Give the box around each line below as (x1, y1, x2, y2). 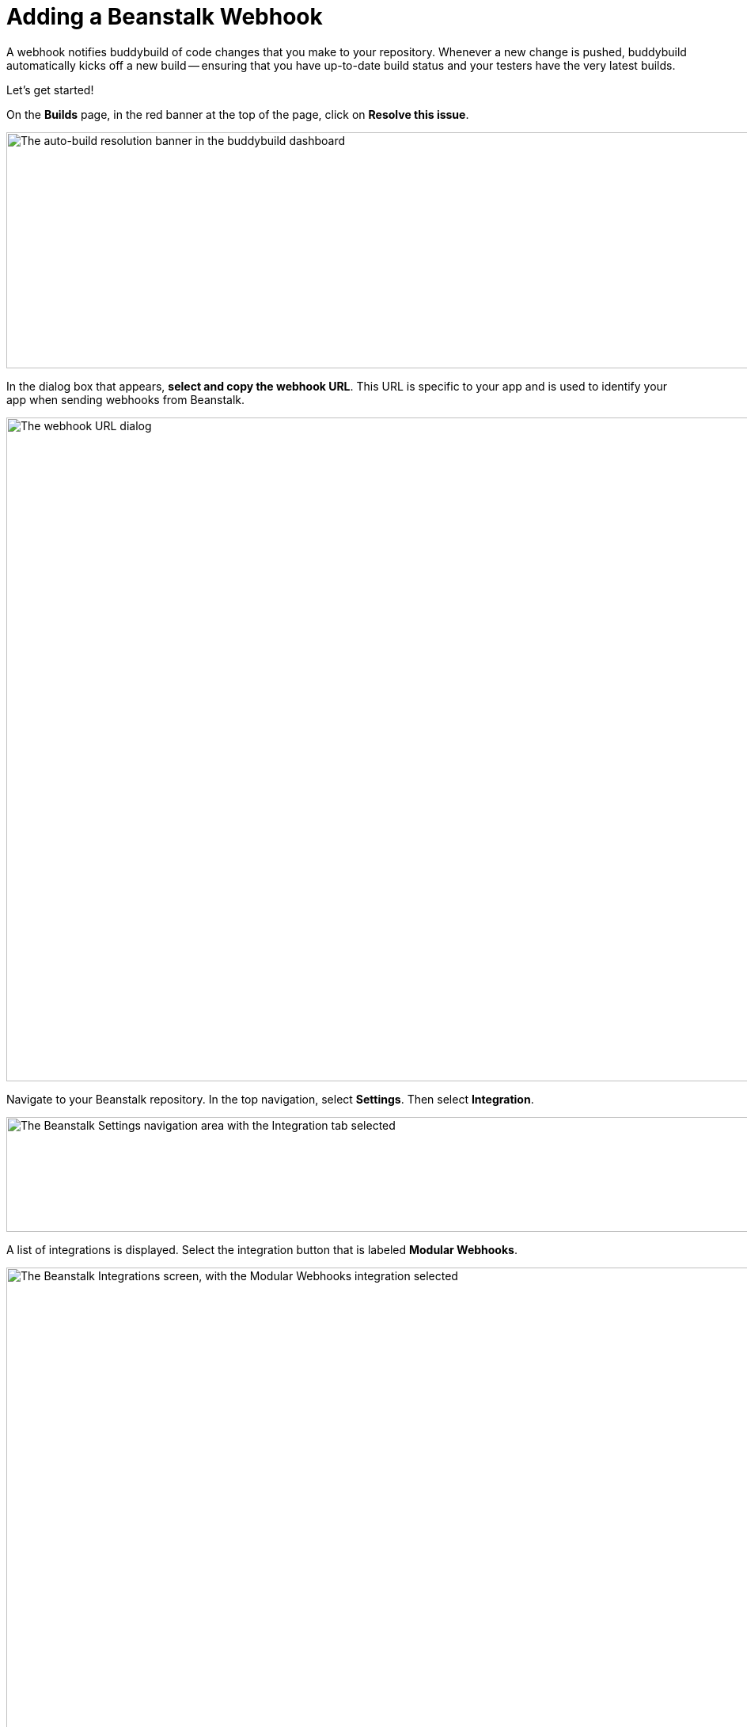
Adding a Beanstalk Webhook (6, 3, 323, 30)
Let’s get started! (6, 82, 94, 97)
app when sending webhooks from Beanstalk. (6, 392, 245, 406)
